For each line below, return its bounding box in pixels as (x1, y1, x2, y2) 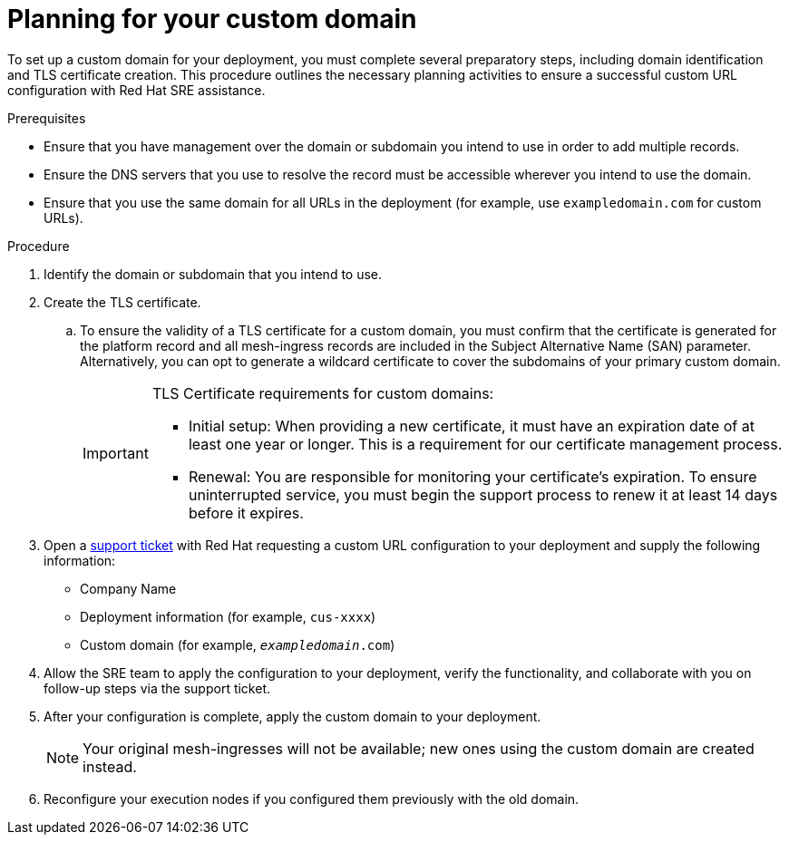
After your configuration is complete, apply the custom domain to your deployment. (44, 708, 541, 724)
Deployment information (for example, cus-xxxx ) (80, 608, 376, 624)
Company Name (80, 580, 177, 596)
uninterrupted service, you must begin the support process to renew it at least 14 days (188, 485, 778, 504)
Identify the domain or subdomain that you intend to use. (44, 266, 383, 282)
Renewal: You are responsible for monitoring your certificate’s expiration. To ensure (188, 467, 757, 486)
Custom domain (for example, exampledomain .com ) (80, 636, 395, 653)
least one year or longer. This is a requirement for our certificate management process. (188, 434, 783, 453)
